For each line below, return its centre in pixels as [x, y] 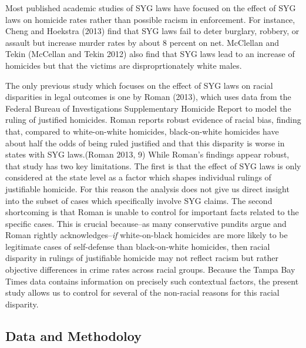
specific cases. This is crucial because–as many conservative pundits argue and [146, 223]
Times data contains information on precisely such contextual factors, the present [152, 281]
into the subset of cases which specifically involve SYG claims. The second [139, 200]
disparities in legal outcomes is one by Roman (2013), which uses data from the [148, 97]
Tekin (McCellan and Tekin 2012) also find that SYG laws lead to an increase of [150, 54]
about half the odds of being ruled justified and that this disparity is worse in [145, 143]
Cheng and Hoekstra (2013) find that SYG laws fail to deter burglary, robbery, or [152, 31]
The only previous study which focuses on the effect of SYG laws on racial [139, 85]
